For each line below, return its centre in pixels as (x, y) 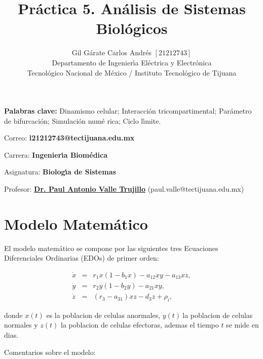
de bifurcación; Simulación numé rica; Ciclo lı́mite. (83, 120)
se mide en (242, 325)
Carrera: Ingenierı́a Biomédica (56, 154)
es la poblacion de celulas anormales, (103, 315)
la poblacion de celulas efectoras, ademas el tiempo (140, 325)
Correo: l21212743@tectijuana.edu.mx (69, 138)
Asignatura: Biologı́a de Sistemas (60, 172)
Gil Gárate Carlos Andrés (111, 52)
